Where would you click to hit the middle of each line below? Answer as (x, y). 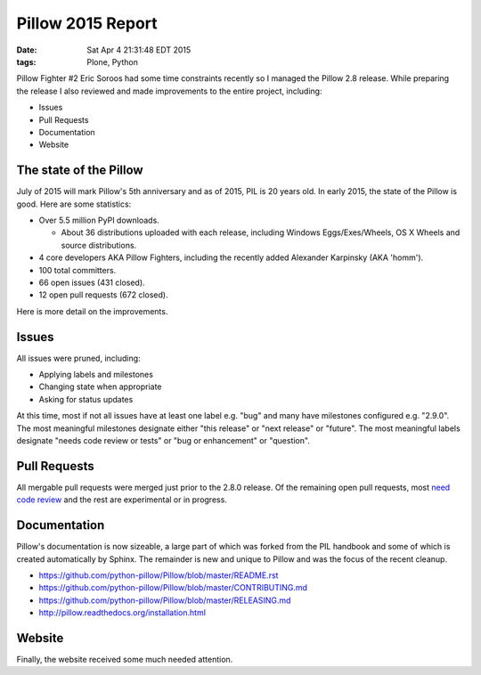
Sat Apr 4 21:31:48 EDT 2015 (139, 50)
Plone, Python (112, 61)
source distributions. (99, 245)
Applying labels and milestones (96, 374)
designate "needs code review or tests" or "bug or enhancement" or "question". (163, 440)
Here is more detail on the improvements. (92, 311)
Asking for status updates (86, 399)
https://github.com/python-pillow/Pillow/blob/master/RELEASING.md (165, 600)
